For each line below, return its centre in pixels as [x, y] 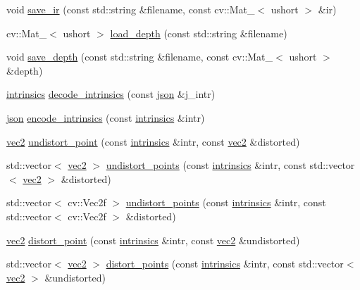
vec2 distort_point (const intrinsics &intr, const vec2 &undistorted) [153, 240]
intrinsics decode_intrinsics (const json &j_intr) [111, 94]
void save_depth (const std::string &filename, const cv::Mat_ [140, 57]
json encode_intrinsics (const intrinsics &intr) [106, 117]
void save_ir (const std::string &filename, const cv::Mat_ [131, 9]
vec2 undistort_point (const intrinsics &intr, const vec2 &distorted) [153, 141]
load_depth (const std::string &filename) [199, 33]
